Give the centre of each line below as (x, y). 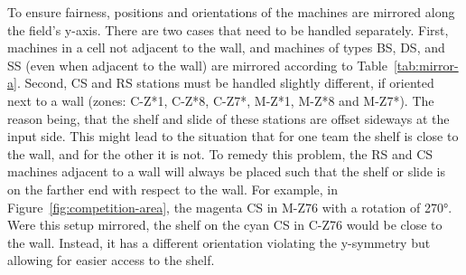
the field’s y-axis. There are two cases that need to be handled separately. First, (228, 29)
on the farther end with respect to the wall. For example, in (172, 189)
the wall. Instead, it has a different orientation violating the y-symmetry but (219, 242)
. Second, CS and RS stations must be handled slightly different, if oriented (225, 83)
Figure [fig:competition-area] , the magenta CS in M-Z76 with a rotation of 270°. (230, 207)
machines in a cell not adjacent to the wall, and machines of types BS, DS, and (226, 47)
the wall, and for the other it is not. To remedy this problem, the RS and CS (220, 153)
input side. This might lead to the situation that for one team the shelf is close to (233, 136)
